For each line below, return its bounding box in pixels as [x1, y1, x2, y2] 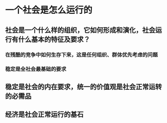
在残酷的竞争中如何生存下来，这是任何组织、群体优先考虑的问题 [5, 51, 158, 58]
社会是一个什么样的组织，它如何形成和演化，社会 [5, 26, 156, 34]
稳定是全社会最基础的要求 [5, 65, 67, 72]
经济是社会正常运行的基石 [5, 110, 83, 119]
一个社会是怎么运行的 [5, 4, 93, 16]
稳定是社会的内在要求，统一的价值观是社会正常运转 [5, 82, 162, 91]
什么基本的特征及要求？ [18, 35, 90, 44]
